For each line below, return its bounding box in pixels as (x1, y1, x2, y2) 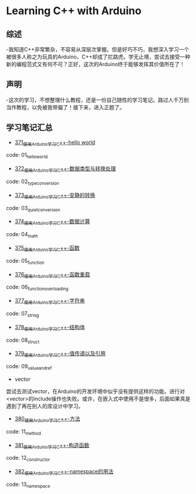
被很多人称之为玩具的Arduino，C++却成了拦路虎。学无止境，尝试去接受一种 (6, 53, 191, 60)
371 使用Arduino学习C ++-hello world (14, 139, 95, 147)
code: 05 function (6, 257, 45, 266)
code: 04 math (6, 231, 38, 239)
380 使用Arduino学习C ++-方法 (14, 415, 81, 423)
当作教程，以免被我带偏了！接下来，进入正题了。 (6, 103, 125, 110)
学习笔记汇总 (6, 123, 53, 133)
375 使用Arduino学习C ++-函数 (14, 244, 80, 253)
